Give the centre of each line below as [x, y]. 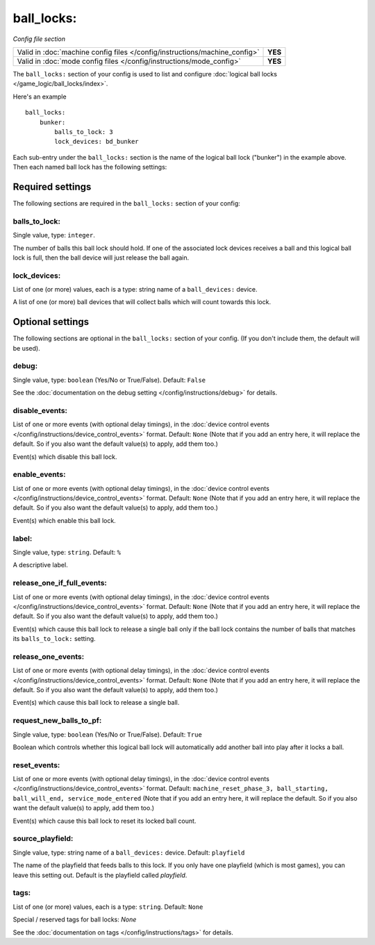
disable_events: [40, 411]
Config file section [39, 39]
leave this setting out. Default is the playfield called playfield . [100, 875]
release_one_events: [49, 656]
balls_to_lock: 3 [84, 132]
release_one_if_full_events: [60, 583]
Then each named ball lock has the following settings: [90, 167]
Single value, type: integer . [54, 235]
